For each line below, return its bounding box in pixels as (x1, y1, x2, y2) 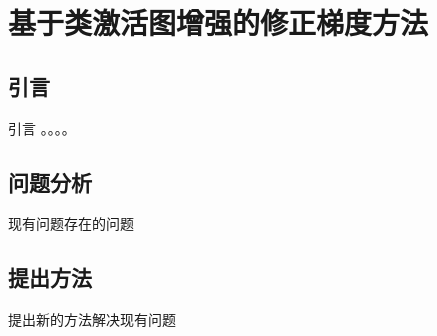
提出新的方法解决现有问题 (8, 309, 176, 330)
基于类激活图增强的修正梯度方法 (8, 2, 429, 43)
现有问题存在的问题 (8, 213, 134, 234)
